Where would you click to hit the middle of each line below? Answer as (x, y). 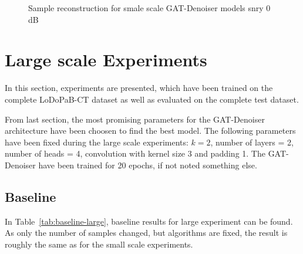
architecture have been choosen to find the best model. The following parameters (150, 131)
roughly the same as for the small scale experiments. (99, 244)
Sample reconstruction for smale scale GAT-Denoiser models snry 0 (149, 8)
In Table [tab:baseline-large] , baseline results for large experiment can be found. (149, 221)
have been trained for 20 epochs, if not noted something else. (148, 165)
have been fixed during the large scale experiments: (97, 142)
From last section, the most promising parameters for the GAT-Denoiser (135, 119)
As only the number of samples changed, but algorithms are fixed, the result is (146, 233)
